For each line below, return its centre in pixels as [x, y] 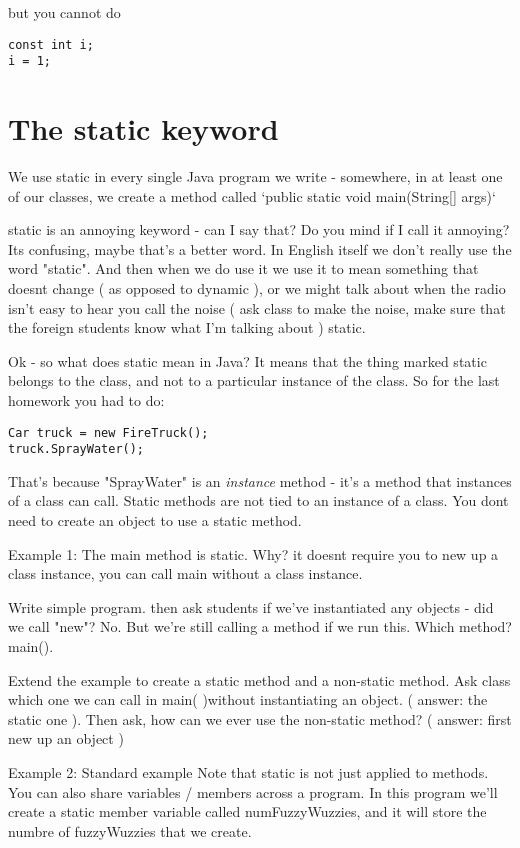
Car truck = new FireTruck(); [108, 432]
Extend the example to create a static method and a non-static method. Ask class [259, 679]
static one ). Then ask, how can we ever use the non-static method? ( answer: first [260, 718]
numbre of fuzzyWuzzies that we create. [130, 830]
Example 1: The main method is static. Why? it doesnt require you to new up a [253, 553]
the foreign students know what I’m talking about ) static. [187, 327]
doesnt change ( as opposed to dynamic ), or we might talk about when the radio [257, 288]
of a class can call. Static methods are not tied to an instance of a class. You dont [258, 500]
